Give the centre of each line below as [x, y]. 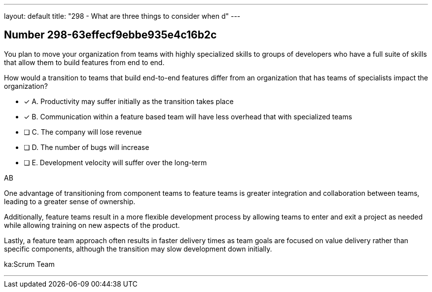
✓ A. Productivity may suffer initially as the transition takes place [129, 101]
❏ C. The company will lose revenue [83, 132]
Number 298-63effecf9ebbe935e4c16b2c [110, 35]
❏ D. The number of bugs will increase [87, 147]
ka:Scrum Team [29, 264]
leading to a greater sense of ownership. [70, 201]
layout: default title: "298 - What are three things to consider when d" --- [122, 16]
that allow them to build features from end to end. [84, 62]
